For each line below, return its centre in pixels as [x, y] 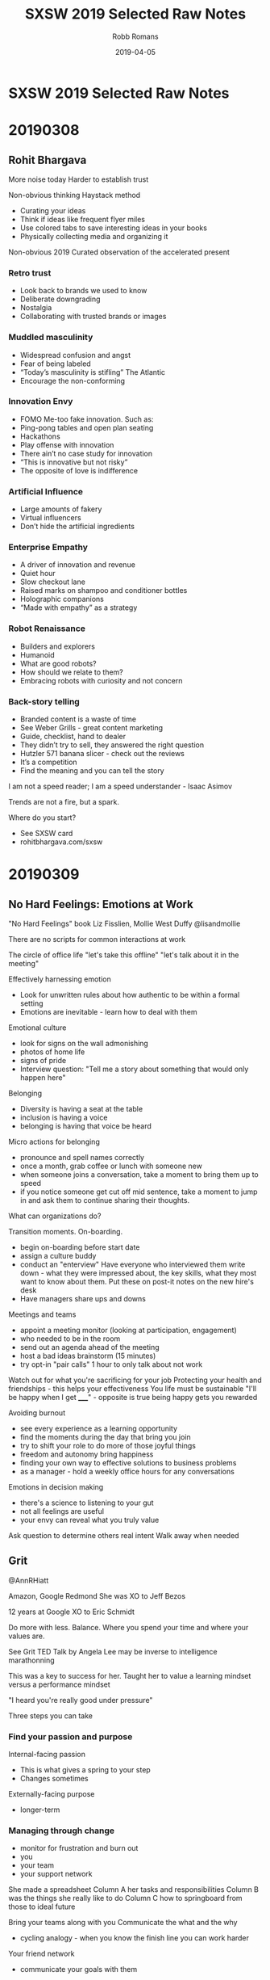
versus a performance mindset [59, 1684]
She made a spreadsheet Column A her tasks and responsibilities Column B [134, 1890]
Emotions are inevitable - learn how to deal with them [108, 1012]
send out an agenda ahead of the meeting [89, 1347]
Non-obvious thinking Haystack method [75, 195]
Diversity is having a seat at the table [81, 1109]
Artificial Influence [46, 491]
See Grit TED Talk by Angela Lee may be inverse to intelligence [113, 1651]
